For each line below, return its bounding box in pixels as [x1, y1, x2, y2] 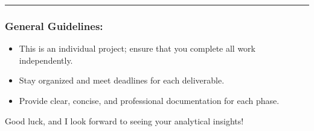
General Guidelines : [5, 18, 103, 33]
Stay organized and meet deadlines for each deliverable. [19, 74, 225, 87]
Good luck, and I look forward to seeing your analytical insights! [5, 114, 244, 127]
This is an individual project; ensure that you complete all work [19, 42, 255, 55]
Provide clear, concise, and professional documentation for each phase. [19, 94, 280, 106]
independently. [19, 53, 73, 66]
